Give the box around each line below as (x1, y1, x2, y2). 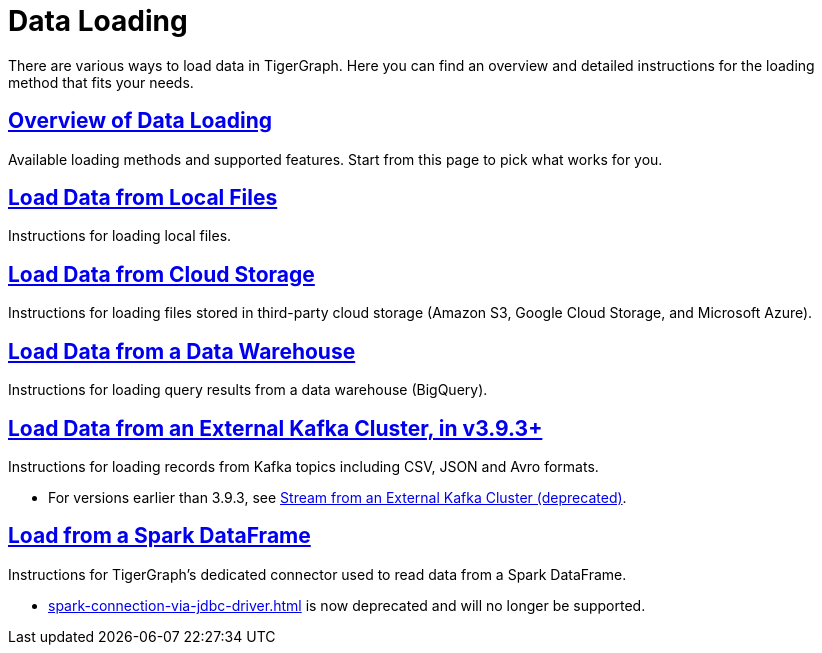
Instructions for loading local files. (8, 227, 232, 245)
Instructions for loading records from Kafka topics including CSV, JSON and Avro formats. (8, 457, 599, 475)
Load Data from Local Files (8, 185, 278, 211)
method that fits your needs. (8, 73, 194, 91)
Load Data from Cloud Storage (8, 261, 315, 287)
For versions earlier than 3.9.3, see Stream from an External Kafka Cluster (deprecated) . (48, 488, 627, 506)
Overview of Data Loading (8, 108, 273, 134)
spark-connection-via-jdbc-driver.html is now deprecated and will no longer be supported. (48, 596, 646, 614)
